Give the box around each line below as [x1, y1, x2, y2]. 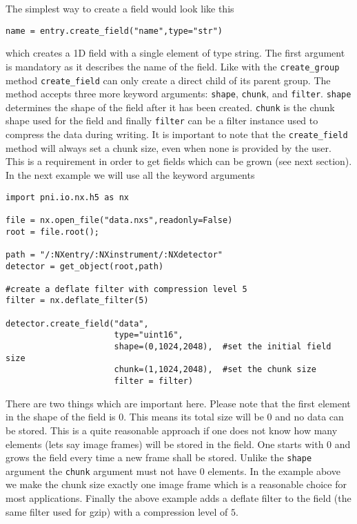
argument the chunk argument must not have [6, 463, 197, 478]
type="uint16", [114, 330, 183, 340]
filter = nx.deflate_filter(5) [6, 295, 149, 306]
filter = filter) [114, 376, 194, 387]
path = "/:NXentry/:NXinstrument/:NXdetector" [6, 249, 223, 260]
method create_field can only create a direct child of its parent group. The [6, 72, 331, 87]
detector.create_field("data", [6, 318, 149, 329]
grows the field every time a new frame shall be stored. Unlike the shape [6, 450, 312, 465]
